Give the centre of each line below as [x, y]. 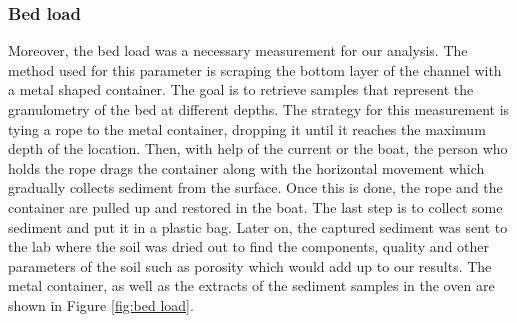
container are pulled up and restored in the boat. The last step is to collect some [255, 206]
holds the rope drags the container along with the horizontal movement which [246, 167]
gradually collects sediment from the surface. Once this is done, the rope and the [255, 187]
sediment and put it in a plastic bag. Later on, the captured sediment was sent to [258, 226]
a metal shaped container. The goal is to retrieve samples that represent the [241, 89]
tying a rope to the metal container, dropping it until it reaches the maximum [247, 128]
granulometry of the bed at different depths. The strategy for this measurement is [259, 109]
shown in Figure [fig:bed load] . [101, 304]
